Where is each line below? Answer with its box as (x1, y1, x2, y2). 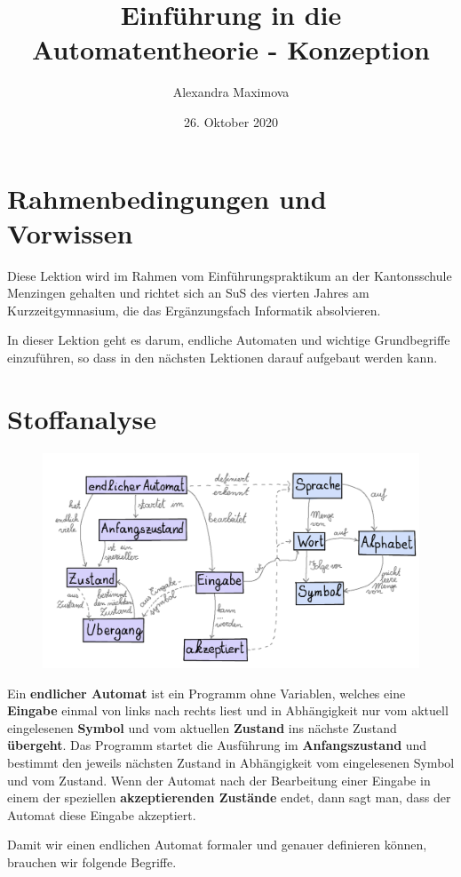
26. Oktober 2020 (184, 112, 278, 131)
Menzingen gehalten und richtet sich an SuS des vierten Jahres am (7, 283, 370, 302)
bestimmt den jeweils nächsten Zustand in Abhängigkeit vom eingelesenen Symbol (7, 753, 455, 771)
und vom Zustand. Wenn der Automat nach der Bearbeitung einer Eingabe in (7, 770, 431, 789)
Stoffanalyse (7, 400, 156, 436)
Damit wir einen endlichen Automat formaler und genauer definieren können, (7, 835, 427, 854)
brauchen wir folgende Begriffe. (7, 852, 177, 871)
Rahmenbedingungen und (7, 179, 327, 216)
